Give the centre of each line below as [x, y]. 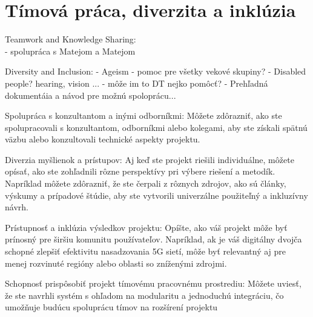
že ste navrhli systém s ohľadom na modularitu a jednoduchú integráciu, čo [144, 295]
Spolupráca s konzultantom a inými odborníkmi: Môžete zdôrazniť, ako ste [143, 115]
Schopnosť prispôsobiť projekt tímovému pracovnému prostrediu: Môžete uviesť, [153, 283]
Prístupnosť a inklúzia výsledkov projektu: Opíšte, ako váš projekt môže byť [146, 227]
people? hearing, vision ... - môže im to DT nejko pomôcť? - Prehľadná [137, 83]
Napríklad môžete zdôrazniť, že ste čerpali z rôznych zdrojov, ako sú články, [146, 183]
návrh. [17, 207]
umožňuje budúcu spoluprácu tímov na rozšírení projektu [111, 307]
